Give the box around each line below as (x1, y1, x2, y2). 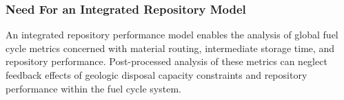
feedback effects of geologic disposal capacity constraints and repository (6, 68, 307, 82)
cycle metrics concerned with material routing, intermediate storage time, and (6, 40, 335, 55)
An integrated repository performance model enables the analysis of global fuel (6, 27, 338, 42)
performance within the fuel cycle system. (6, 81, 181, 95)
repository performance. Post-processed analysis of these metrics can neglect (6, 54, 327, 68)
